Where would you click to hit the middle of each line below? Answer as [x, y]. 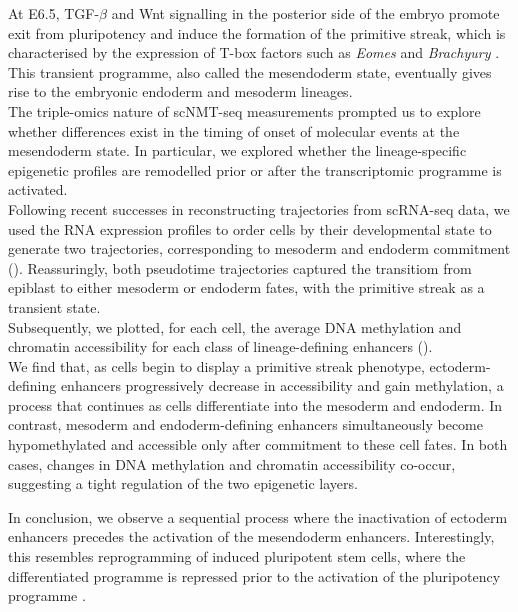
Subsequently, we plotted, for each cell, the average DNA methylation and [235, 326]
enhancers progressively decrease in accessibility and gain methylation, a [282, 385]
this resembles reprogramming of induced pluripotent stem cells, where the [237, 556]
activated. [38, 189]
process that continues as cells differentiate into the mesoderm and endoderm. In [255, 404]
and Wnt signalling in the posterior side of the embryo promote [305, 13]
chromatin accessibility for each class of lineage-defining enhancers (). [220, 346]
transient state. [54, 306]
